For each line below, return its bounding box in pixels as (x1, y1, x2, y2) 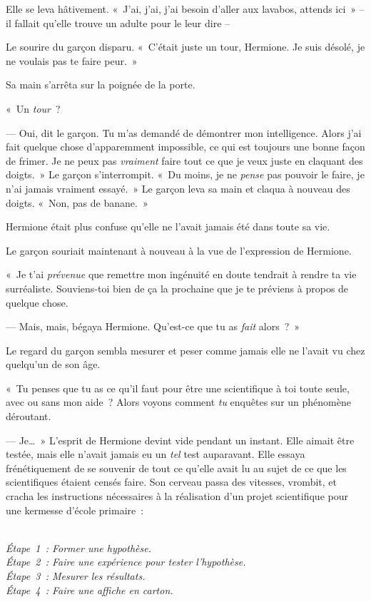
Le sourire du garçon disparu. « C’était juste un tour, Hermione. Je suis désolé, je (6, 39, 365, 54)
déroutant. (6, 409, 51, 424)
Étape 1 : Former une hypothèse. (6, 540, 151, 555)
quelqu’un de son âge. (6, 357, 101, 372)
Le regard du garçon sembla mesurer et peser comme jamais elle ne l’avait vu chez (6, 342, 365, 357)
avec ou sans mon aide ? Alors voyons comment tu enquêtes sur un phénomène (6, 394, 351, 409)
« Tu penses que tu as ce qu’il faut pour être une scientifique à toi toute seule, (6, 380, 350, 395)
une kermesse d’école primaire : (6, 502, 144, 517)
